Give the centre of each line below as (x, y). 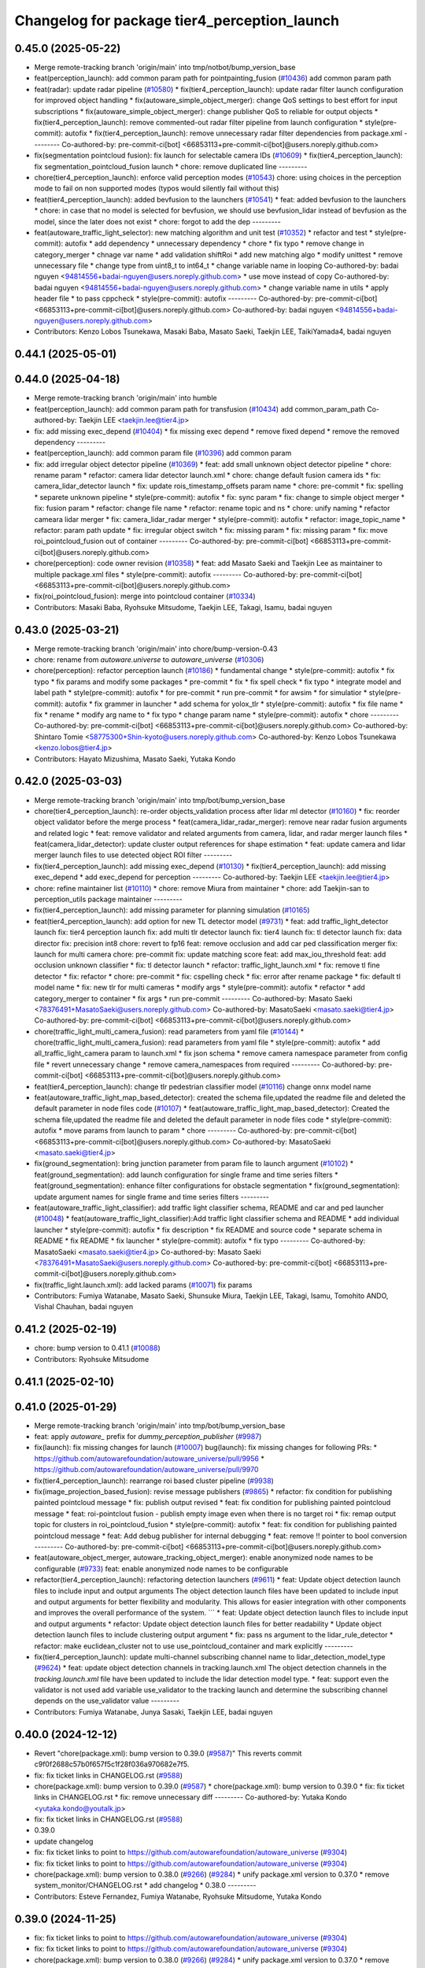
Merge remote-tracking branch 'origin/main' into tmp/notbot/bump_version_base (165, 68)
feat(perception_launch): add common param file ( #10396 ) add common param (163, 453)
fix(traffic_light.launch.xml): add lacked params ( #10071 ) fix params (143, 1285)
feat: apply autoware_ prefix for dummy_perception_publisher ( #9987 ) (148, 1437)
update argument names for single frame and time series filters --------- (152, 1197)
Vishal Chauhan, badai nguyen (84, 1307)
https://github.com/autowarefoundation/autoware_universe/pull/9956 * (150, 1458)
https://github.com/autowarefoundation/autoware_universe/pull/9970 (146, 1470)
